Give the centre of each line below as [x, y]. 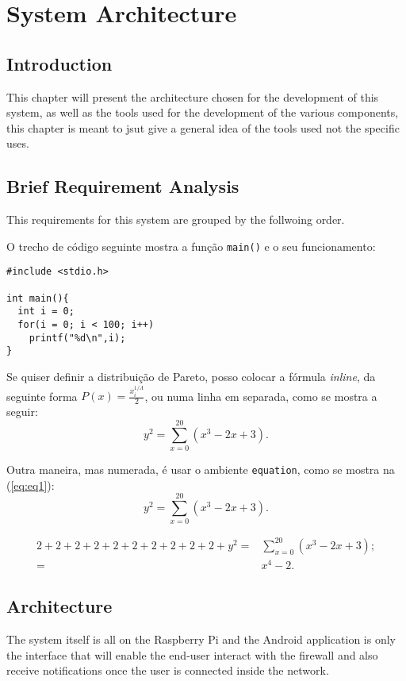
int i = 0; [46, 312]
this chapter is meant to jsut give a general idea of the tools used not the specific [203, 127]
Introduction [59, 63]
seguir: [22, 412]
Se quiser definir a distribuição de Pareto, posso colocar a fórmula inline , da [191, 376]
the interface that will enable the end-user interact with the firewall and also [192, 654]
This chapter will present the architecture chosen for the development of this [193, 96]
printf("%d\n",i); [77, 338]
